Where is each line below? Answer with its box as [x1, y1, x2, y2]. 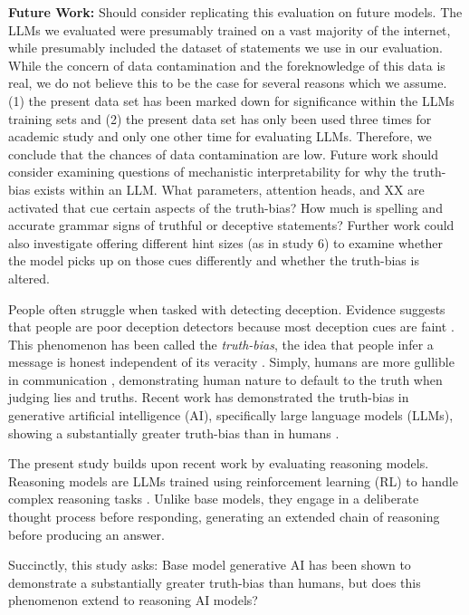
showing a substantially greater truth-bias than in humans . [8, 423, 340, 442]
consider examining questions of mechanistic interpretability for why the [8, 162, 409, 181]
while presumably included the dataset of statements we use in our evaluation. [8, 38, 443, 57]
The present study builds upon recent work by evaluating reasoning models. [8, 454, 429, 473]
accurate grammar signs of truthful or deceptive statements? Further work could [8, 216, 455, 235]
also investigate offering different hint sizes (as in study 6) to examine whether [8, 233, 444, 252]
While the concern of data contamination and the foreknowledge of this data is [8, 55, 445, 74]
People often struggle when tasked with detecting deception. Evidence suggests [8, 299, 445, 318]
